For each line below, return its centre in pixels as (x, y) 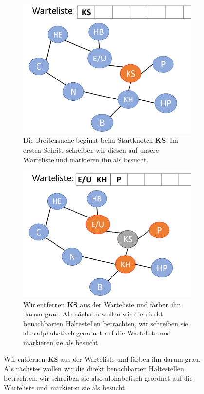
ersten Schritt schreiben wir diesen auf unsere (91, 149)
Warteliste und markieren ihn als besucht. (86, 159)
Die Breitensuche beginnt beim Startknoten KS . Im (101, 140)
